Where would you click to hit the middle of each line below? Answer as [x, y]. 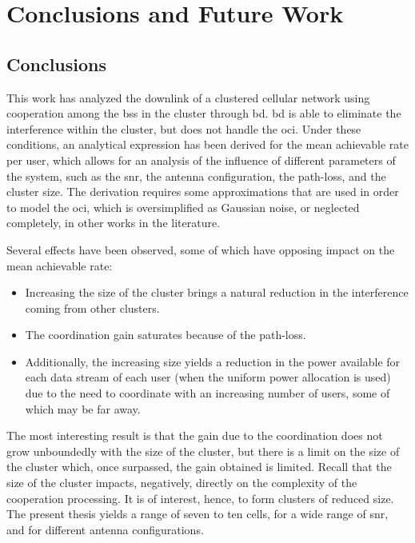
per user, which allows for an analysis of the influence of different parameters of [201, 160]
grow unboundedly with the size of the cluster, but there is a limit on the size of [203, 451]
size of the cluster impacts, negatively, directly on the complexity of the [182, 483]
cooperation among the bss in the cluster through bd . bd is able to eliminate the [204, 113]
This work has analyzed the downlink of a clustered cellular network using [188, 97]
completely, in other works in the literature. [114, 223]
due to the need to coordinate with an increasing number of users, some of [207, 393]
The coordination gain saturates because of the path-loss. [166, 335]
